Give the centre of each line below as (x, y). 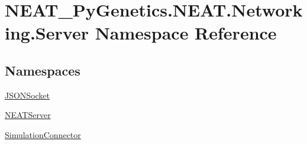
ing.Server (47, 33)
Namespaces (43, 70)
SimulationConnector (43, 134)
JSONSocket (28, 95)
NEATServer (28, 115)
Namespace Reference (186, 33)
